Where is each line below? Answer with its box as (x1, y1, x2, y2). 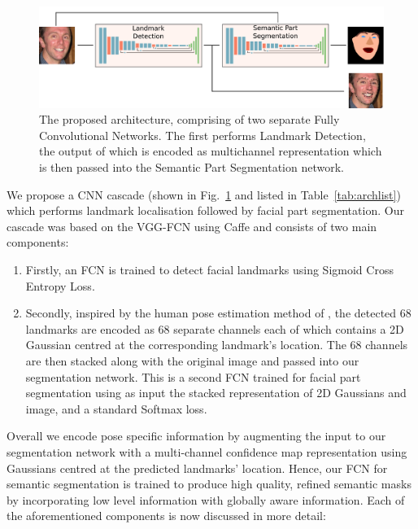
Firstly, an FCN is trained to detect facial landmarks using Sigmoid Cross (25, 260, 394, 278)
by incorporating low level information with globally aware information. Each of (7, 491, 405, 508)
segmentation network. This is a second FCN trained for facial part (25, 368, 361, 385)
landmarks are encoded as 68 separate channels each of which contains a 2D (25, 320, 404, 337)
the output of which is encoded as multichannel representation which (39, 142, 382, 160)
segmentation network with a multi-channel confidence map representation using (7, 443, 407, 460)
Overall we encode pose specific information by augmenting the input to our (7, 427, 386, 444)
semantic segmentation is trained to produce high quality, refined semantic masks (7, 475, 411, 492)
